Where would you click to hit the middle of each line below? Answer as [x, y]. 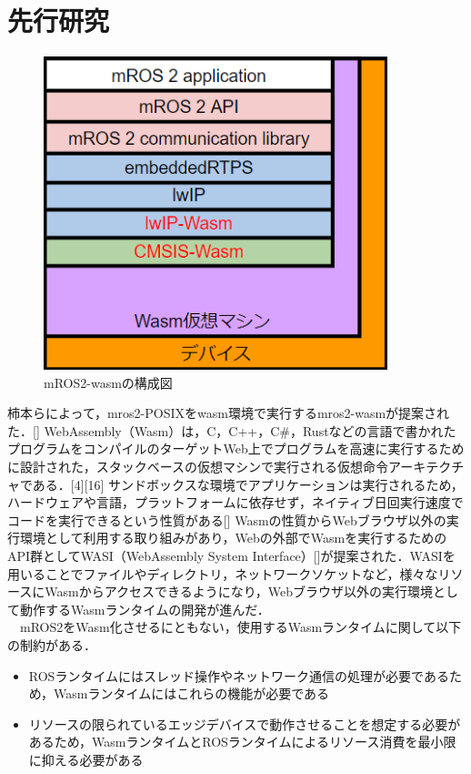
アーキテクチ [426, 467]
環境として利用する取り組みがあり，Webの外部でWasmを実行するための [233, 538]
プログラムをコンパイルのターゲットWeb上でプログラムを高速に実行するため [236, 448]
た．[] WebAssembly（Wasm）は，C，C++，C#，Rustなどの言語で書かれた [232, 430]
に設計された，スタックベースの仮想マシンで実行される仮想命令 [198, 467]
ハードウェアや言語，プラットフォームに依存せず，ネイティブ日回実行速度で [235, 502]
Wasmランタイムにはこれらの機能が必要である [192, 693]
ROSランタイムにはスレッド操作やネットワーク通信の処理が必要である [239, 675]
